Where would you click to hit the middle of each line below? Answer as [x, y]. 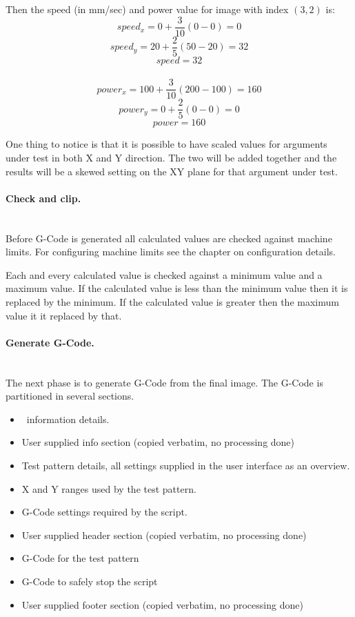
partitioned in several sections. [70, 396]
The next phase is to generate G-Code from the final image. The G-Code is [164, 382]
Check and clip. [43, 198]
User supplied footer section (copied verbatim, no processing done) [162, 604]
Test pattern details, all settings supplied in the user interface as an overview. [186, 465]
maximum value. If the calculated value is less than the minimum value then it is [177, 288]
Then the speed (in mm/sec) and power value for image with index [147, 9]
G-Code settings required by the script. [104, 512]
